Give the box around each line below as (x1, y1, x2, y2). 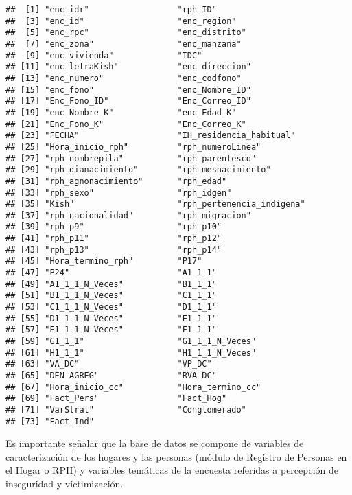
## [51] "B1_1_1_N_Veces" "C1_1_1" (5, 290, 217, 301)
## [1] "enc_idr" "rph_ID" (5, 5, 217, 14)
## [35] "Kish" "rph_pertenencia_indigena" (5, 199, 305, 209)
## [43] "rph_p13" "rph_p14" (5, 244, 222, 255)
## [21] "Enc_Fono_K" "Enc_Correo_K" (5, 119, 246, 129)
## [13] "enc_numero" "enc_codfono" (5, 73, 242, 83)
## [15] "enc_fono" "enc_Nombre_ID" (5, 84, 251, 95)
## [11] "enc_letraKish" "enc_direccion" (5, 62, 251, 72)
